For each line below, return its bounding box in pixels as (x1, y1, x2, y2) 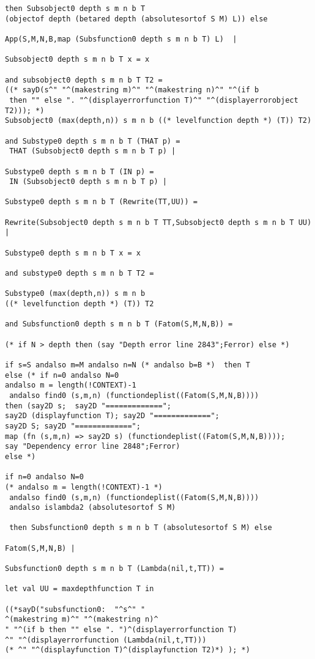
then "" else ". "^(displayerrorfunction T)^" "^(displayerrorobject (9, 95, 298, 105)
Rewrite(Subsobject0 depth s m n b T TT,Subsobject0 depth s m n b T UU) (5, 218, 312, 227)
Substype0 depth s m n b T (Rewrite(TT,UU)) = (5, 197, 198, 207)
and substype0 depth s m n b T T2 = (5, 269, 154, 278)
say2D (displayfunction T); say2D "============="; (5, 411, 220, 421)
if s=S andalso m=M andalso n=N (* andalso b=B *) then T (5, 360, 250, 369)
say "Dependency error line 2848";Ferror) (5, 442, 180, 451)
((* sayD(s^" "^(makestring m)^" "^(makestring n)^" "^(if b (5, 86, 259, 95)
